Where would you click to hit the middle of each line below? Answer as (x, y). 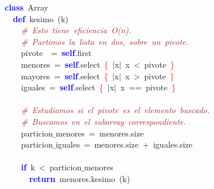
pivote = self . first (56, 53)
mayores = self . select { (64, 76)
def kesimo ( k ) (41, 18)
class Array (27, 7)
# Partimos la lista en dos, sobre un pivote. (105, 41)
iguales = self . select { (62, 87)
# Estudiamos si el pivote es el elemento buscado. (115, 110)
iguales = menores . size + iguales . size (124, 144)
